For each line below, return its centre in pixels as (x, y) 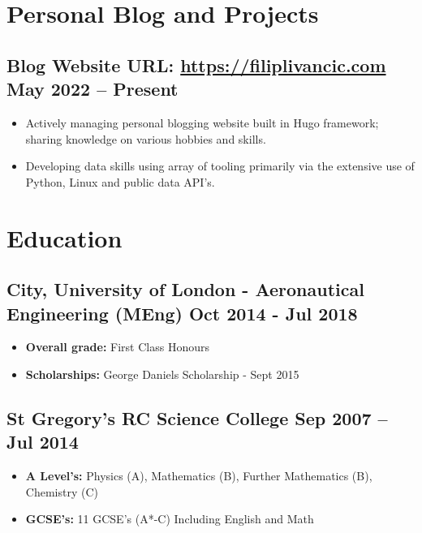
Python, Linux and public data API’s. (120, 181)
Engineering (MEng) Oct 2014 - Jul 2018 (182, 313)
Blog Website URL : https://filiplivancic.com (196, 64)
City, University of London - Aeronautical (185, 289)
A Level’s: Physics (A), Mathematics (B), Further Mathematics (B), (199, 476)
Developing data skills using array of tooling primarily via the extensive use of (220, 166)
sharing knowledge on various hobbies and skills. (146, 138)
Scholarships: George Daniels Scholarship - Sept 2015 (162, 374)
